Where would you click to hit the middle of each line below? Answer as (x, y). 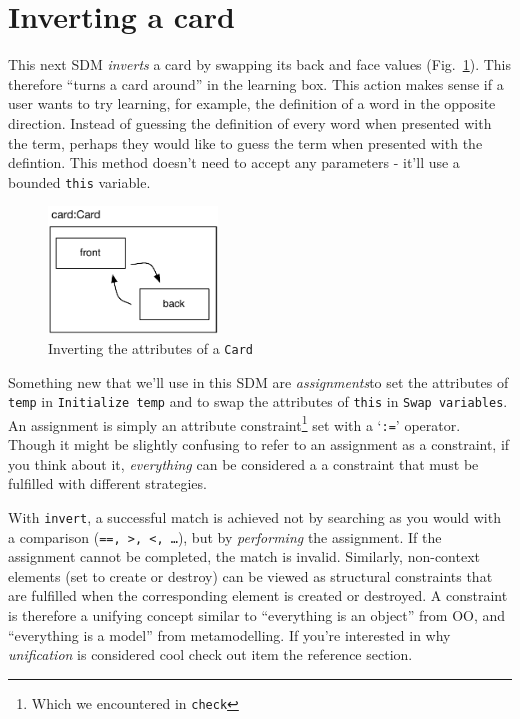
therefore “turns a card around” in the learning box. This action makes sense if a (256, 83)
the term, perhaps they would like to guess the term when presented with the (245, 142)
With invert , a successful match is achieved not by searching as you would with (254, 516)
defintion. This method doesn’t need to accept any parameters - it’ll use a (234, 162)
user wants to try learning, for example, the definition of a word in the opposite (252, 103)
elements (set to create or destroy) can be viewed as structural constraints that (250, 575)
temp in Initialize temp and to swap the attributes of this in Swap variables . (258, 401)
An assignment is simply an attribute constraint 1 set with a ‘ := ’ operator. (234, 423)
